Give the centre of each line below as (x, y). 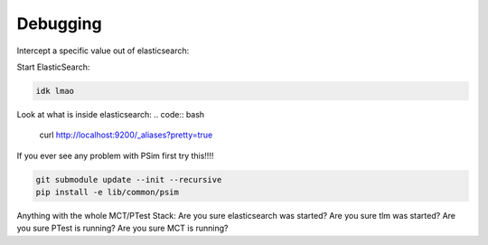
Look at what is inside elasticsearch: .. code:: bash (111, 114)
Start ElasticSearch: (53, 67)
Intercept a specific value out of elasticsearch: (103, 51)
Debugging (60, 24)
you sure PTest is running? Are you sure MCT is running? (122, 228)
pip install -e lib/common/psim (108, 193)
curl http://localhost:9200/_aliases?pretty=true (126, 135)
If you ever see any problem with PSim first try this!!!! (115, 155)
